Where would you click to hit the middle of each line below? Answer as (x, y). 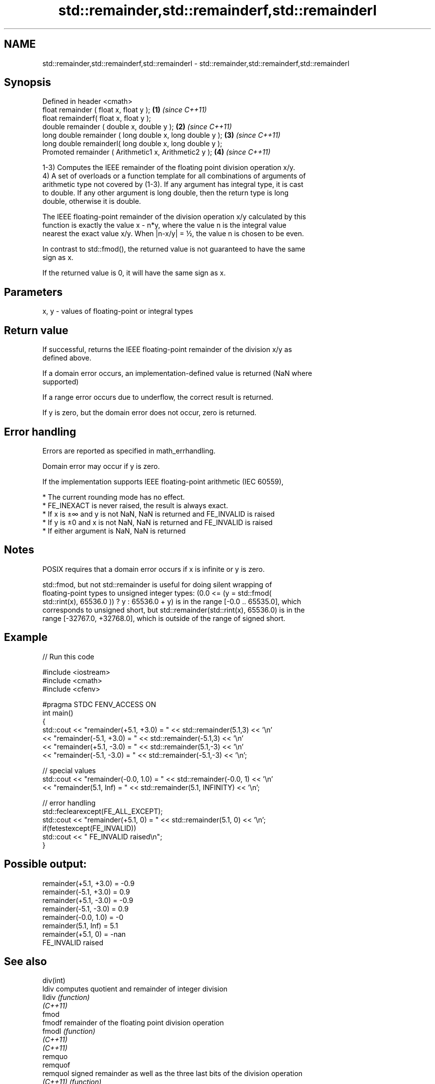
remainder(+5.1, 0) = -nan (84, 934)
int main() (58, 713)
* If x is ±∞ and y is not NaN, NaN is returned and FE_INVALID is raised (159, 514)
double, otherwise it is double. (92, 201)
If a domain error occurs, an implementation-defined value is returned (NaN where (177, 373)
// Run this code (68, 656)
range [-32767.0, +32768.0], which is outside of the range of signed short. (164, 618)
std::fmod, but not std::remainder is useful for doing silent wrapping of (157, 584)
